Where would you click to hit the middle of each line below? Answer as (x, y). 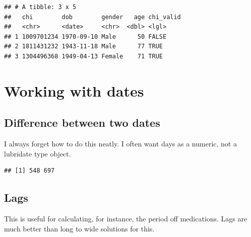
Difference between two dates (82, 123)
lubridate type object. (38, 153)
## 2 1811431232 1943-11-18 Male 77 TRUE (83, 47)
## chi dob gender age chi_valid (92, 17)
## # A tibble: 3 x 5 (40, 7)
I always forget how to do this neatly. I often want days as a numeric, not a (120, 144)
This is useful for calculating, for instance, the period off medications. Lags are (126, 219)
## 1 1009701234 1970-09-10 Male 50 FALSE (85, 36)
